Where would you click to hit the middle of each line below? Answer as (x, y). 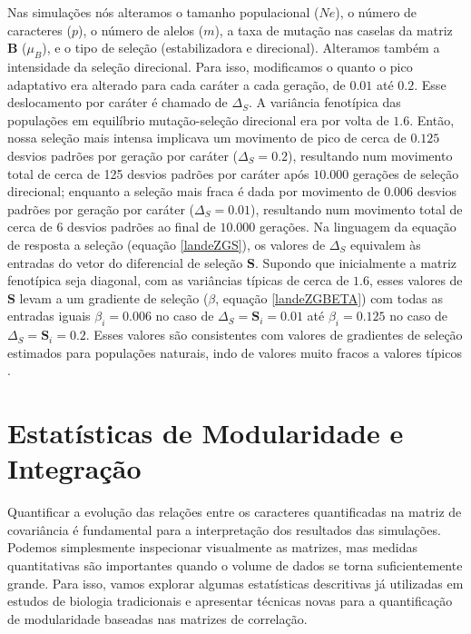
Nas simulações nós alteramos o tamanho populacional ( (163, 12)
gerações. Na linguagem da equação (358, 227)
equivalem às (385, 244)
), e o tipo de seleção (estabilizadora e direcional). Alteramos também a (241, 48)
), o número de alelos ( (141, 30)
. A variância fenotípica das (324, 102)
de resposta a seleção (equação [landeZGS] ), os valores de (167, 244)
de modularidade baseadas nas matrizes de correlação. (157, 618)
